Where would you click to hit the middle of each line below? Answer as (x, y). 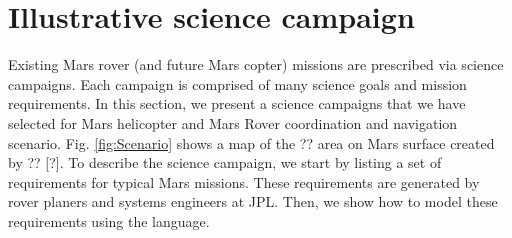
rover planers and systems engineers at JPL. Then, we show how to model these (253, 201)
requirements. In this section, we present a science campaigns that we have (237, 103)
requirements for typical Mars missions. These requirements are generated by (244, 181)
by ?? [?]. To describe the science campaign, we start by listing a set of (225, 162)
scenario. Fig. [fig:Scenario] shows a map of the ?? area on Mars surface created (251, 142)
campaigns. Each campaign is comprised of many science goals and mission (237, 83)
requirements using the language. (109, 220)
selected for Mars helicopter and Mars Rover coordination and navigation (233, 122)
